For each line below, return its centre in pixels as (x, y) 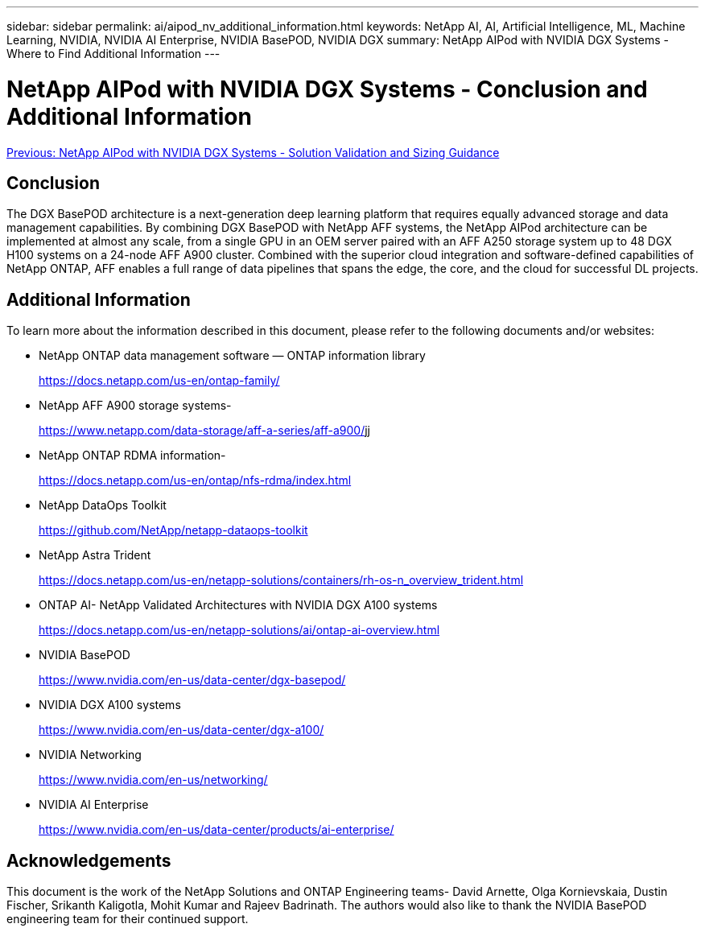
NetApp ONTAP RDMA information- (132, 456)
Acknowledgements (89, 860)
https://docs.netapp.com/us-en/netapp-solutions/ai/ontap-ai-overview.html (239, 630)
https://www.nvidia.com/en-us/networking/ (153, 780)
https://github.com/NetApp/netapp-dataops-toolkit (173, 530)
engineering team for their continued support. (128, 919)
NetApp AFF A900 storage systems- (135, 406)
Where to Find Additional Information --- (113, 54)
